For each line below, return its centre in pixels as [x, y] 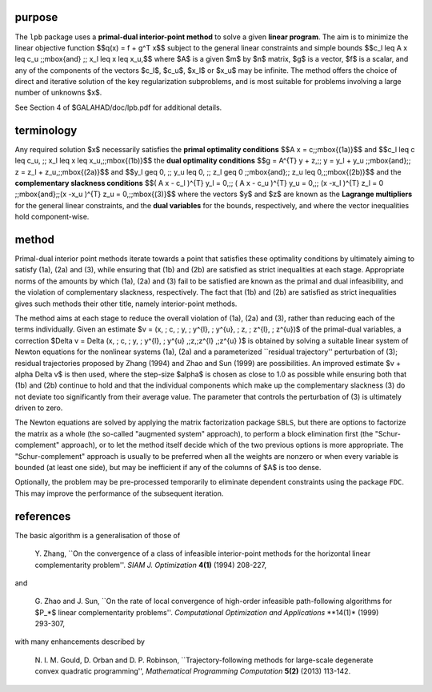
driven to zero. [39, 408]
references [43, 516]
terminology [46, 130]
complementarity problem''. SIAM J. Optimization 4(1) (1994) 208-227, [151, 565]
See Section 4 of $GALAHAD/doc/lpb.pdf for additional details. [118, 107]
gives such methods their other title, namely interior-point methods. [126, 304]
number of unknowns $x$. [58, 93]
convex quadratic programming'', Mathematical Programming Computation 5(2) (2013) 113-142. [193, 671]
